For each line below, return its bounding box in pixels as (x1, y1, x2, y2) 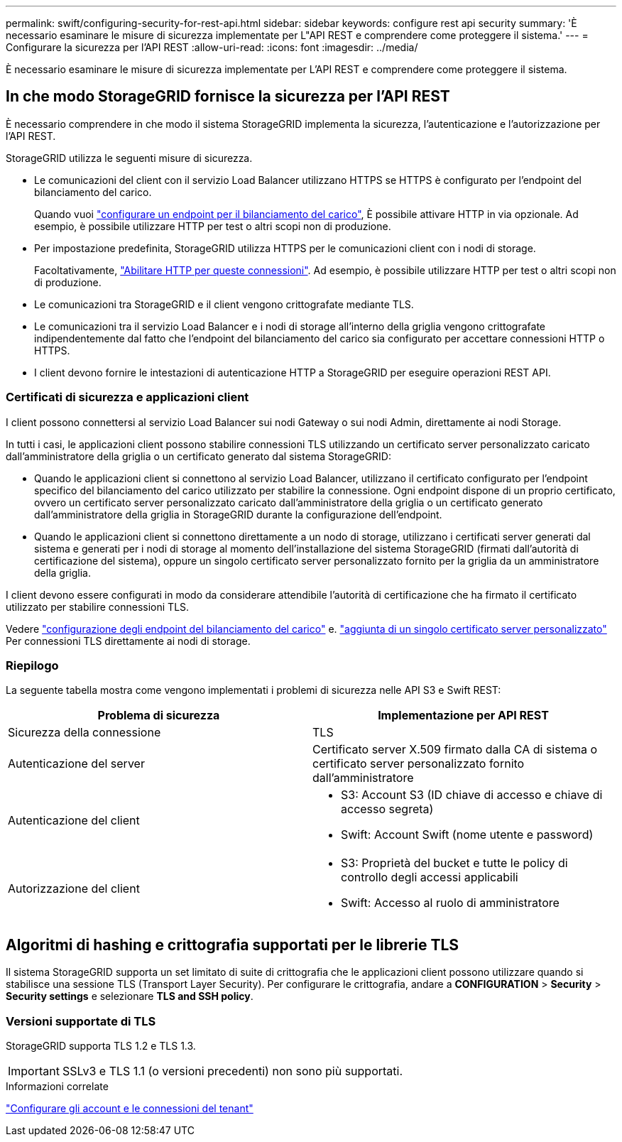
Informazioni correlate (6, 1080, 109, 1092)
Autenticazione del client (8, 813, 140, 828)
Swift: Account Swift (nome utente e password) (341, 827, 594, 842)
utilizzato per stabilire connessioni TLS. (6, 600, 190, 613)
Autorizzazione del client (8, 881, 140, 896)
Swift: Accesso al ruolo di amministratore (341, 896, 560, 910)
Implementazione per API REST (378, 708, 549, 723)
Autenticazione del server (8, 756, 145, 771)
